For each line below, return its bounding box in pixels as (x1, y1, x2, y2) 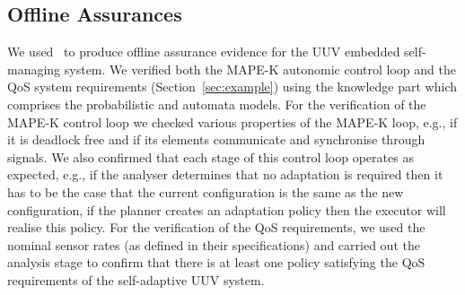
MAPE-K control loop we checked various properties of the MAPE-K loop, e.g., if (7, 112, 458, 131)
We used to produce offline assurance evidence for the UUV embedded (7, 42, 400, 61)
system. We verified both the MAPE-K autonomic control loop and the (64, 59, 456, 78)
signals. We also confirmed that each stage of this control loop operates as (7, 147, 414, 166)
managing (7, 59, 61, 78)
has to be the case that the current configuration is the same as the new (7, 182, 404, 201)
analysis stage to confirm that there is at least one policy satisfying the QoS (7, 253, 426, 272)
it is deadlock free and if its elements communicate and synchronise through (7, 130, 426, 149)
